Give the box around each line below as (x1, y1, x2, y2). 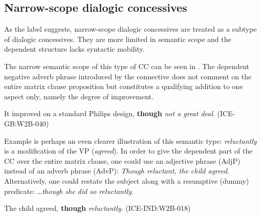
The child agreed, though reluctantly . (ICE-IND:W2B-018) (4, 203, 191, 213)
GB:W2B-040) (4, 118, 49, 128)
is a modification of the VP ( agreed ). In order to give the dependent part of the (4, 145, 253, 156)
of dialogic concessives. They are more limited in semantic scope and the (4, 33, 231, 44)
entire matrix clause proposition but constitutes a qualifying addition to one (4, 81, 243, 92)
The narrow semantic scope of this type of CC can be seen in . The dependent (4, 60, 250, 71)
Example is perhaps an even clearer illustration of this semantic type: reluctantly (4, 135, 257, 146)
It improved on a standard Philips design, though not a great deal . (4, 108, 215, 119)
